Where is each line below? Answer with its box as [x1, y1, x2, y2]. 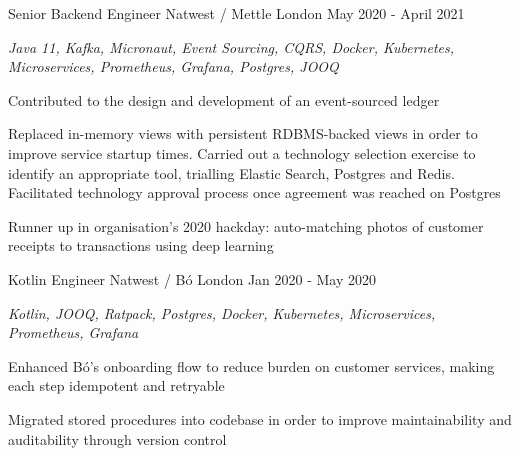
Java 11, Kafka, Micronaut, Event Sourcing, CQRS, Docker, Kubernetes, [8, 36, 455, 57]
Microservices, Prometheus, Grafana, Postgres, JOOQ [8, 56, 339, 77]
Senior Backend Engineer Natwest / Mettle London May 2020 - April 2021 [8, 3, 465, 23]
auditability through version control [8, 428, 227, 449]
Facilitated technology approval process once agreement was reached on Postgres [8, 182, 501, 203]
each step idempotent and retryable [8, 375, 225, 396]
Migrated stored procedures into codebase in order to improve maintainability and [8, 408, 512, 429]
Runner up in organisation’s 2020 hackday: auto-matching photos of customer [8, 215, 484, 236]
